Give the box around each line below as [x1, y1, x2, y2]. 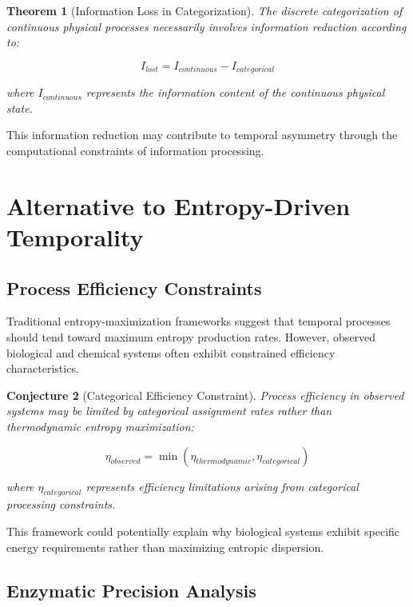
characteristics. [6, 360, 79, 377]
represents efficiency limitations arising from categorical [85, 477, 359, 494]
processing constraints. [6, 496, 116, 513]
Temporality [6, 220, 144, 253]
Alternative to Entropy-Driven [6, 189, 351, 222]
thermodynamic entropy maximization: [6, 417, 194, 434]
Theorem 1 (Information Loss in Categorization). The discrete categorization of [6, 2, 403, 18]
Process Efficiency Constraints [6, 275, 262, 300]
